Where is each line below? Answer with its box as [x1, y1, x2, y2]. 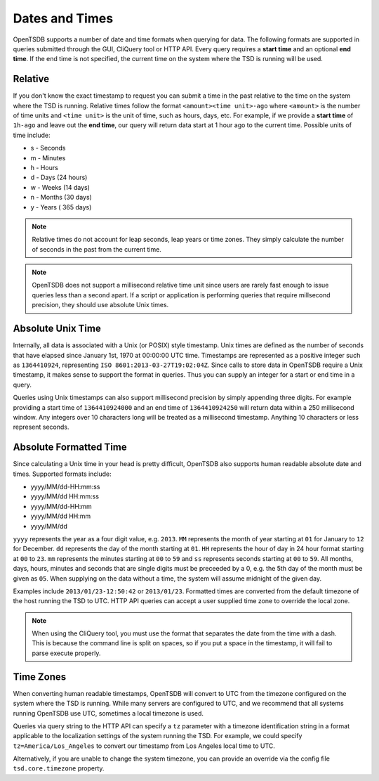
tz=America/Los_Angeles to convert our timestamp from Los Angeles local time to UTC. [13, 742, 275, 750]
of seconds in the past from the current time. [32, 245, 161, 253]
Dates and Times [13, 11, 114, 26]
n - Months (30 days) [30, 193, 93, 202]
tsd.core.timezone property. [13, 764, 105, 773]
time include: [13, 131, 51, 139]
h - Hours [30, 163, 59, 172]
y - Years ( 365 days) [30, 202, 92, 211]
